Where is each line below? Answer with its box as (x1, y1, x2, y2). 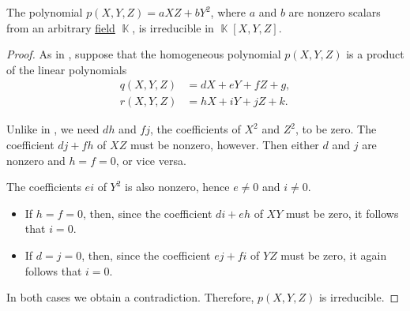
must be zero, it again (280, 247, 387, 263)
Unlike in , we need (6, 121, 100, 137)
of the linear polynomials (6, 61, 127, 77)
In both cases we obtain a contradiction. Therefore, (6, 289, 254, 305)
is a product (346, 46, 404, 62)
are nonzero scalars (288, 4, 381, 20)
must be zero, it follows (285, 204, 399, 221)
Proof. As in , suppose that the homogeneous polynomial (6, 46, 281, 62)
